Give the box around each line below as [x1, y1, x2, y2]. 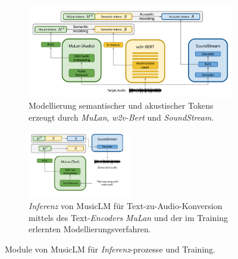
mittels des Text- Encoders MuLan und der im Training [29, 211, 228, 223]
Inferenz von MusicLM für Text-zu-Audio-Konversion [29, 199, 223, 211]
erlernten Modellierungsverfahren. [29, 223, 151, 235]
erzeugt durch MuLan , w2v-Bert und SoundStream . [29, 111, 214, 124]
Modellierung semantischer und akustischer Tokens [29, 99, 214, 112]
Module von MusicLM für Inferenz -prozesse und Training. [5, 242, 215, 255]
